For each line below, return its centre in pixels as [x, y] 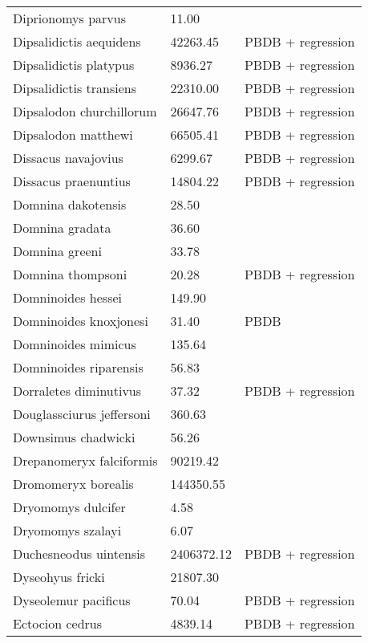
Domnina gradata [62, 228]
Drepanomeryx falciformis [85, 460]
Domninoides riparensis [78, 367]
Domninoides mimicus [75, 344]
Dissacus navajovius [68, 158]
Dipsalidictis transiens [75, 88]
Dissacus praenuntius [72, 181]
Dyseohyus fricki [59, 577]
